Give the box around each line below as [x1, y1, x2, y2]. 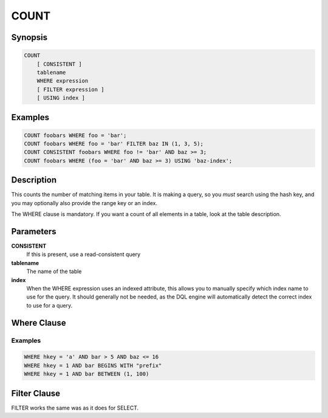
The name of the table [26, 268, 82, 275]
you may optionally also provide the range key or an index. [11, 199, 158, 206]
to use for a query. [26, 302, 73, 309]
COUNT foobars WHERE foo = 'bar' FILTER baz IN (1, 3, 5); [24, 140, 203, 147]
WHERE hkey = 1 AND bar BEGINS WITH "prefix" [24, 362, 162, 369]
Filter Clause [11, 388, 61, 399]
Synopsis [11, 32, 48, 42]
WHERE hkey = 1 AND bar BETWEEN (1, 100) [24, 371, 149, 377]
